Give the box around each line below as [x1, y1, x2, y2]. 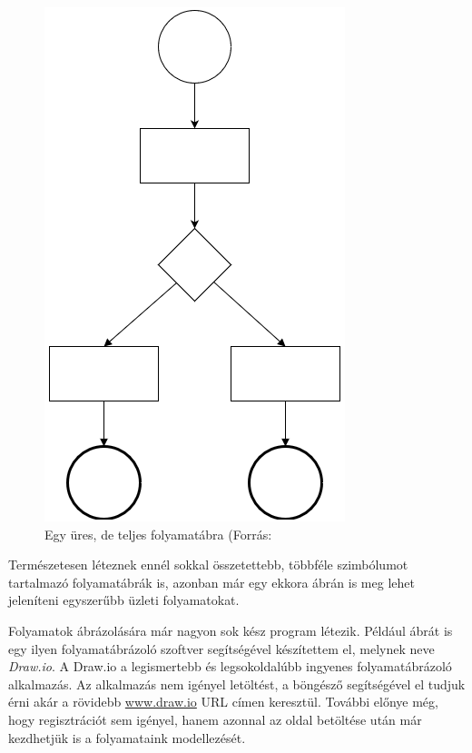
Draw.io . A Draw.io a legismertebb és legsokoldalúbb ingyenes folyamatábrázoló [8, 657, 452, 676]
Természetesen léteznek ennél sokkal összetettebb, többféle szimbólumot [8, 555, 408, 574]
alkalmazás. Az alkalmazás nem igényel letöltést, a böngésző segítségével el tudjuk [8, 674, 466, 693]
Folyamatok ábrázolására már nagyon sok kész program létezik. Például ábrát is [8, 620, 453, 639]
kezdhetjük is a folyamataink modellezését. [8, 728, 246, 747]
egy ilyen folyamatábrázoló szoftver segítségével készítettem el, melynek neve [8, 639, 435, 658]
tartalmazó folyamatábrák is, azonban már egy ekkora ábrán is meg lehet [8, 572, 415, 591]
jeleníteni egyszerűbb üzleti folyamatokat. [8, 590, 240, 609]
